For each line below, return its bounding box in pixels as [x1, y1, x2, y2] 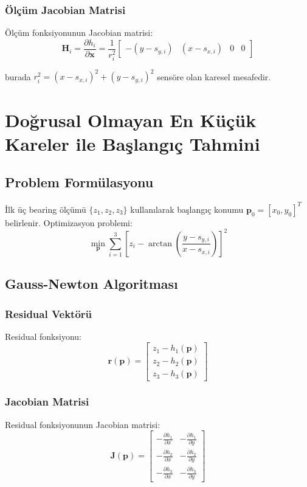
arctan [148, 239, 172, 248]
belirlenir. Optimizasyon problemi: [5, 216, 133, 229]
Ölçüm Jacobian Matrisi [5, 2, 126, 17]
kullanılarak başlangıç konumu [130, 202, 244, 215]
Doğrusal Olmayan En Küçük [5, 107, 257, 132]
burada [5, 70, 31, 83]
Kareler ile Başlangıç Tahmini [5, 131, 260, 156]
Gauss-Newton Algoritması [5, 274, 178, 293]
